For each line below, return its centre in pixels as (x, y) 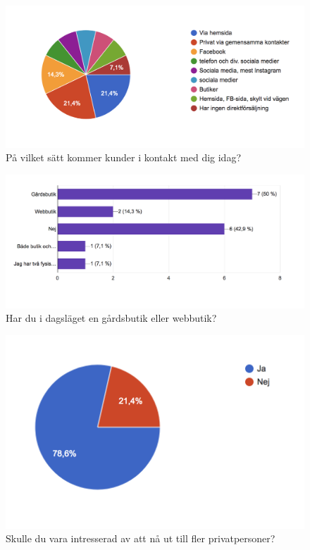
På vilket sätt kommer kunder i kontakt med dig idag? (124, 157)
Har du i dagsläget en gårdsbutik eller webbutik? (111, 318)
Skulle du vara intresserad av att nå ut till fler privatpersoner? (141, 538)
